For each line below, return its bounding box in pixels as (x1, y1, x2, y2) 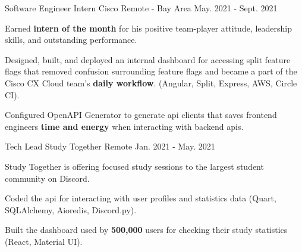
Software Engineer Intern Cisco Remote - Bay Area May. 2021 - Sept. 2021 (5, 2, 278, 14)
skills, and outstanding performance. (5, 33, 137, 46)
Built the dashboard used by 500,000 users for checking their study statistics (5, 223, 288, 236)
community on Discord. (5, 172, 90, 184)
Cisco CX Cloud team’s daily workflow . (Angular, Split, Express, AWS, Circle (5, 76, 297, 89)
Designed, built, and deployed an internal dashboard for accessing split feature (5, 53, 291, 66)
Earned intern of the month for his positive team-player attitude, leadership (5, 21, 292, 34)
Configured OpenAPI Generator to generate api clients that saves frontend (5, 108, 277, 121)
